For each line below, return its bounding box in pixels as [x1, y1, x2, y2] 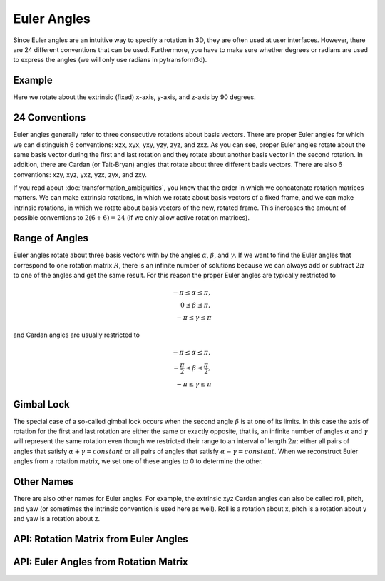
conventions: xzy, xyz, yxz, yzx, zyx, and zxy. [13, 170, 148, 178]
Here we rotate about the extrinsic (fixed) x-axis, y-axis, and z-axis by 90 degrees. [13, 93, 256, 101]
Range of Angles [13, 232, 88, 244]
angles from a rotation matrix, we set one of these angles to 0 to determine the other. [13, 457, 263, 465]
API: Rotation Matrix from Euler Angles [13, 532, 188, 545]
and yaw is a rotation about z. [13, 514, 101, 522]
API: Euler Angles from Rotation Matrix [13, 555, 188, 567]
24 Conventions [13, 111, 86, 124]
